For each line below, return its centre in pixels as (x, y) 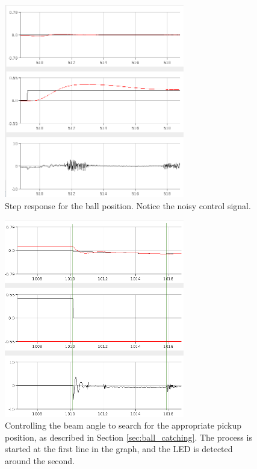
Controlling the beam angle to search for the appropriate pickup (123, 425)
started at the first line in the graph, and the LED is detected (119, 449)
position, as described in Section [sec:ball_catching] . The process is (128, 437)
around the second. (40, 460)
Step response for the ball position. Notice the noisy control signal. (128, 205)
